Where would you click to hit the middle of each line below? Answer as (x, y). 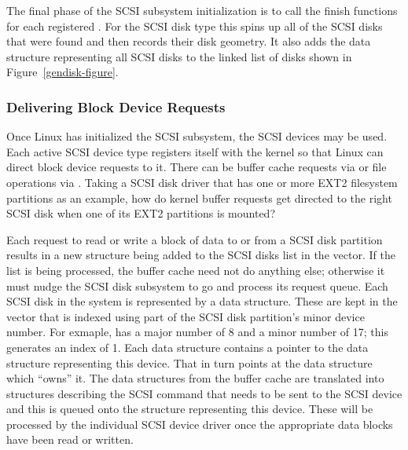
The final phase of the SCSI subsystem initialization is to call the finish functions (202, 10)
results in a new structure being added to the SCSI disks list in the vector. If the (201, 255)
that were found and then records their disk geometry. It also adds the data (189, 41)
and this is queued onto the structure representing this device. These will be (190, 409)
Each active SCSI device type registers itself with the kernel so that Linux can (195, 151)
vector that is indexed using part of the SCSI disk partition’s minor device (186, 316)
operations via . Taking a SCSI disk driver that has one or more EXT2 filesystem (202, 182)
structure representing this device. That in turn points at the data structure (189, 362)
